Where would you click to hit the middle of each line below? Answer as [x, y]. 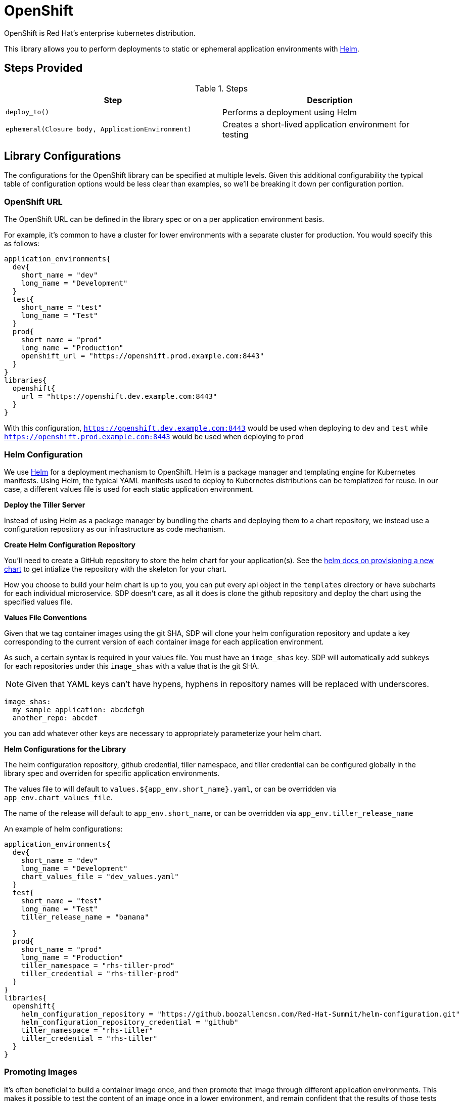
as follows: [22, 244]
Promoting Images [41, 1072]
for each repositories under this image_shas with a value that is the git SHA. [132, 666]
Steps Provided [43, 68]
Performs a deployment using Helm [290, 112]
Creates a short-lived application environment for [316, 124]
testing [236, 134]
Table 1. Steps [221, 88]
